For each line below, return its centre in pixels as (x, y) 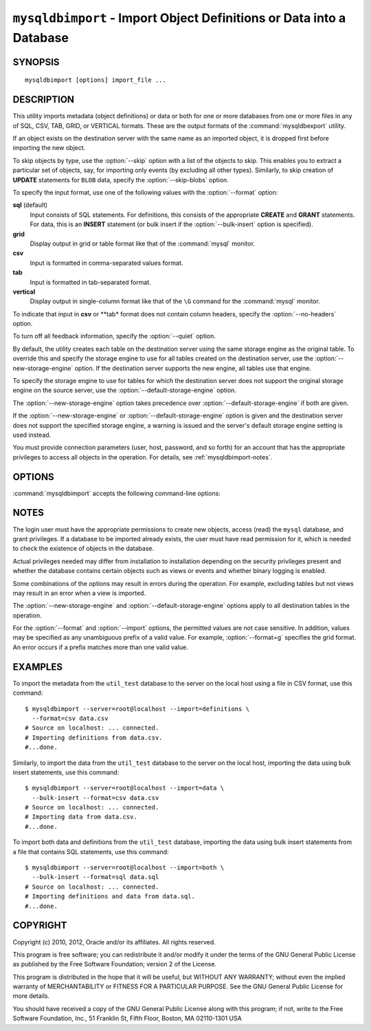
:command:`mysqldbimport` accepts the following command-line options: (117, 493)
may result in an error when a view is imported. (79, 593)
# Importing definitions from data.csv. (94, 737)
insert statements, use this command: (66, 772)
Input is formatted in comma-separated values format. (106, 263)
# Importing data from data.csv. (81, 817)
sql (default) (30, 205)
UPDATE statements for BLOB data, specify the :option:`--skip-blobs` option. (121, 180)
